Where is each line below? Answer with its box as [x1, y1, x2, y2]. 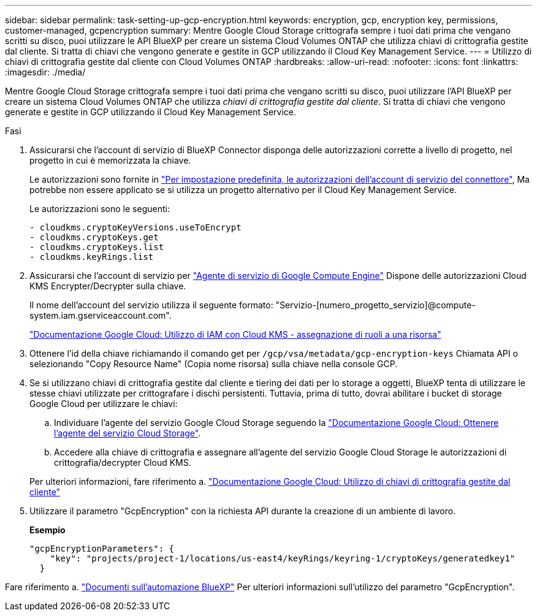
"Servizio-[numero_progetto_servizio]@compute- [275, 300, 476, 310]
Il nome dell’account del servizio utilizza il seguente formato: [29, 300, 273, 310]
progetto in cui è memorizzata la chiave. [29, 155, 191, 165]
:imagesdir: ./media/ [5, 67, 86, 77]
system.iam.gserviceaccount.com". [29, 310, 172, 321]
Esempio [29, 525, 66, 535]
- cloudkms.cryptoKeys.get [29, 232, 159, 242]
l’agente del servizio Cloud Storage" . [54, 428, 201, 438]
